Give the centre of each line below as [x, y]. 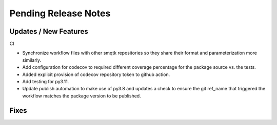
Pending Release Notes [60, 13]
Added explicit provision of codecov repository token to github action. [96, 74]
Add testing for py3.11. [46, 82]
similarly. [32, 60]
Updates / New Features [49, 31]
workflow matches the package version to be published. [82, 96]
